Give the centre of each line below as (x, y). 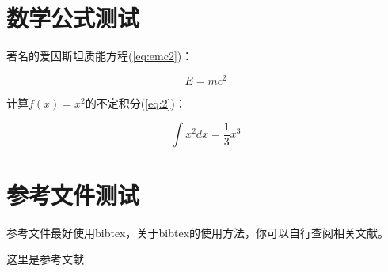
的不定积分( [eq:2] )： (135, 102)
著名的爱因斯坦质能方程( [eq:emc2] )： (100, 56)
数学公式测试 (73, 18)
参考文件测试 (73, 194)
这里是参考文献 (45, 259)
